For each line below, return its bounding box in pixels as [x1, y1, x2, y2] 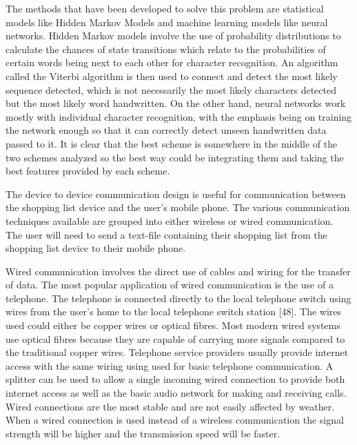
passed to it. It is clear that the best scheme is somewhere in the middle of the [6, 136, 338, 150]
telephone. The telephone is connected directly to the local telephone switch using [6, 290, 351, 305]
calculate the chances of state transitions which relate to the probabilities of [6, 41, 326, 56]
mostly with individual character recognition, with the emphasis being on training [6, 109, 352, 123]
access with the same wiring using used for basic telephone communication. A [6, 358, 334, 373]
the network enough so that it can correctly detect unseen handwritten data [6, 123, 327, 137]
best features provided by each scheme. [6, 164, 170, 178]
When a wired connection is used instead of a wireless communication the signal [6, 413, 344, 427]
